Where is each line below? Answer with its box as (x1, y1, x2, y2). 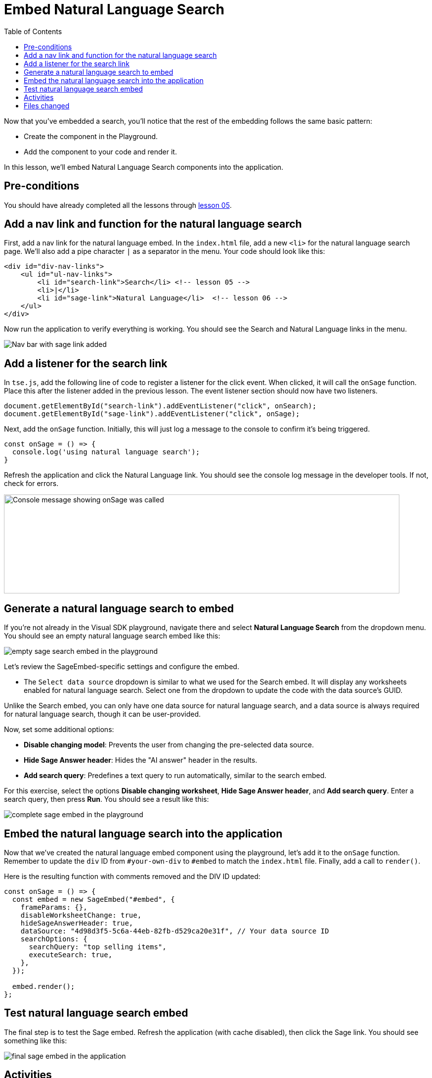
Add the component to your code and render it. (24, 147, 177, 156)
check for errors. (4, 479, 59, 488)
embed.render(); (12, 982, 75, 990)
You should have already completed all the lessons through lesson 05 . (4, 200, 232, 209)
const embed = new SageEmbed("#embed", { (12, 895, 175, 903)
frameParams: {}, (20, 903, 87, 911)
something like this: (4, 1036, 67, 1045)
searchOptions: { (20, 934, 87, 943)
